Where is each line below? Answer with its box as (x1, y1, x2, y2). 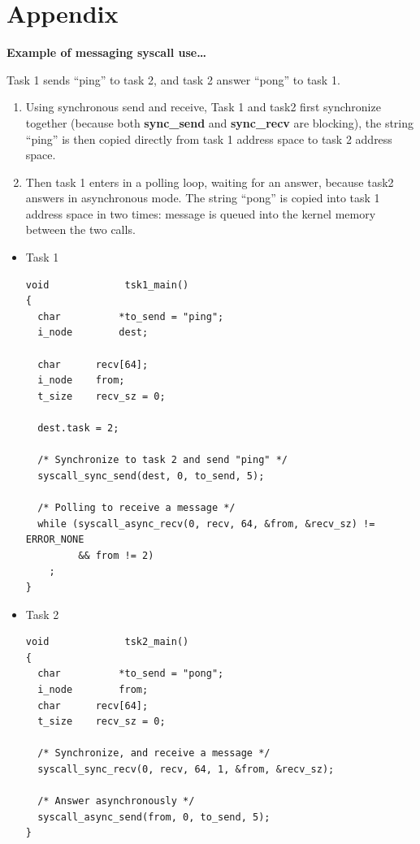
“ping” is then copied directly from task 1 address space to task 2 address (25, 130, 392, 147)
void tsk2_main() (25, 636, 189, 648)
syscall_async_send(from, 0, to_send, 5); (37, 811, 271, 823)
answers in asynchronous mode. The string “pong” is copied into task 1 (25, 189, 380, 206)
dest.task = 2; (37, 422, 119, 434)
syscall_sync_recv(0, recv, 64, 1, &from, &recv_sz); (37, 763, 335, 775)
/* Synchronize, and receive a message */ (37, 747, 271, 760)
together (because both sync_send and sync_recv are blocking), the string (25, 114, 414, 131)
